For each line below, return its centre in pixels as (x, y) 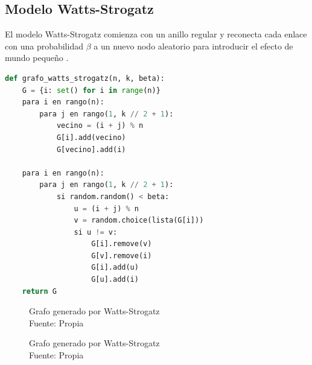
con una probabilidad (44, 46)
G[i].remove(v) (122, 244)
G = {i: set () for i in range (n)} (91, 90)
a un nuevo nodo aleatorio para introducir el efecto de (193, 46)
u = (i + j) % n (106, 208)
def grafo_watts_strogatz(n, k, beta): (85, 78)
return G (39, 291)
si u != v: (96, 232)
